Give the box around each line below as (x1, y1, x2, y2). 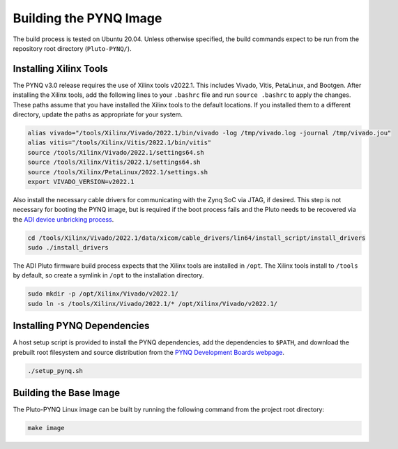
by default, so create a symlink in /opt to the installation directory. (13, 271, 205, 280)
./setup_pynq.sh (27, 367, 84, 374)
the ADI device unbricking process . (13, 215, 114, 223)
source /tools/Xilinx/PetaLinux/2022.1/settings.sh (27, 168, 208, 176)
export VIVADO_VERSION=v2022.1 (27, 178, 135, 185)
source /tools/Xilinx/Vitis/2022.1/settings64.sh (27, 158, 201, 167)
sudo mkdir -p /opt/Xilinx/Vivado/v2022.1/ (27, 290, 179, 298)
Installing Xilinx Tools (13, 63, 108, 75)
